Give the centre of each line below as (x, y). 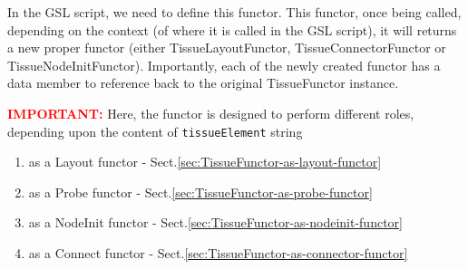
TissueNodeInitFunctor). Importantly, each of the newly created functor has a (224, 65)
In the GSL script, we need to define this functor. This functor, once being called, (234, 12)
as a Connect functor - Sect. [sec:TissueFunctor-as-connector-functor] (218, 253)
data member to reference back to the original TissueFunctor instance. (203, 83)
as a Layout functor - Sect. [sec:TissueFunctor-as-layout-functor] (205, 162)
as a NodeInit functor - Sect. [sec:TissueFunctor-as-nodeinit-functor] (215, 222)
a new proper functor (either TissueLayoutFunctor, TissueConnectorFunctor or (227, 48)
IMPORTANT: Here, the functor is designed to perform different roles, (211, 113)
